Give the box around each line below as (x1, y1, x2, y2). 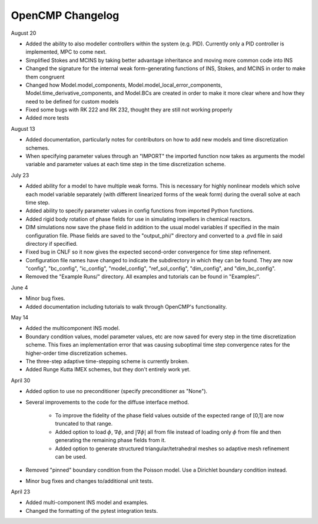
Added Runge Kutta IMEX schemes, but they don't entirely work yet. (25, 366, 191, 373)
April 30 (11, 377, 31, 384)
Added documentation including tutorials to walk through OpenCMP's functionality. (25, 303, 227, 310)
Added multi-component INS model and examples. (25, 499, 148, 506)
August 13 (11, 125, 35, 132)
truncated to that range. (55, 420, 113, 427)
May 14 (11, 314, 29, 321)
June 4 (11, 284, 28, 291)
